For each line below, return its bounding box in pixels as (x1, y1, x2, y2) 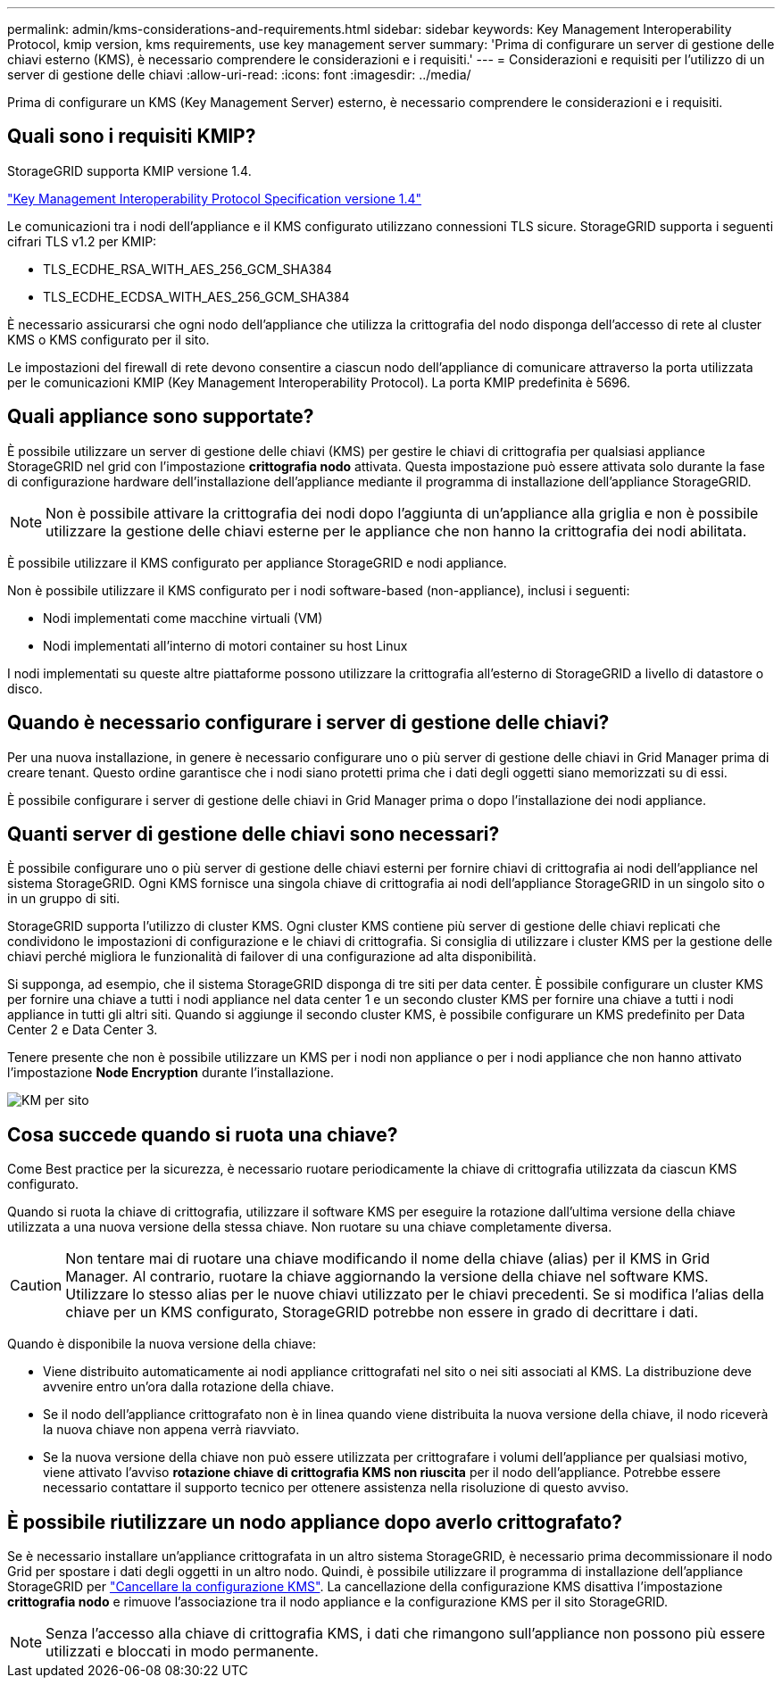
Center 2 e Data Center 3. (7, 1022, 158, 1038)
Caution (10, 1276, 62, 1295)
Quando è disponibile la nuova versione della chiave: (7, 1336, 317, 1352)
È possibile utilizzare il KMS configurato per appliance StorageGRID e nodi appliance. (7, 554, 507, 570)
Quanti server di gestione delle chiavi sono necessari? (7, 822, 500, 845)
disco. (7, 680, 43, 696)
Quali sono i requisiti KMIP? (7, 125, 256, 148)
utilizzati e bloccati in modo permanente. (46, 1642, 319, 1661)
